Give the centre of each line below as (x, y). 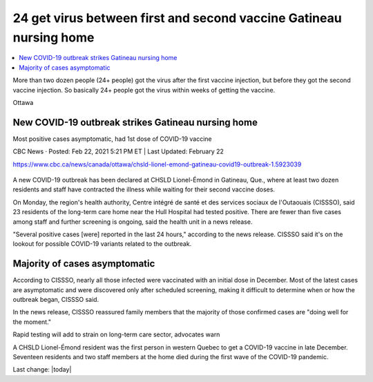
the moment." (32, 322)
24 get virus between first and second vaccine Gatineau (177, 18)
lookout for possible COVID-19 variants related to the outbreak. (102, 244)
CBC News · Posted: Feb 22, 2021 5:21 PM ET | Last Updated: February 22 (118, 151)
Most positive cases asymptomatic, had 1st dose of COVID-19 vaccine (112, 139)
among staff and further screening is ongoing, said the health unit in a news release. (133, 222)
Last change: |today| (42, 370)
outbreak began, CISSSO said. (56, 300)
